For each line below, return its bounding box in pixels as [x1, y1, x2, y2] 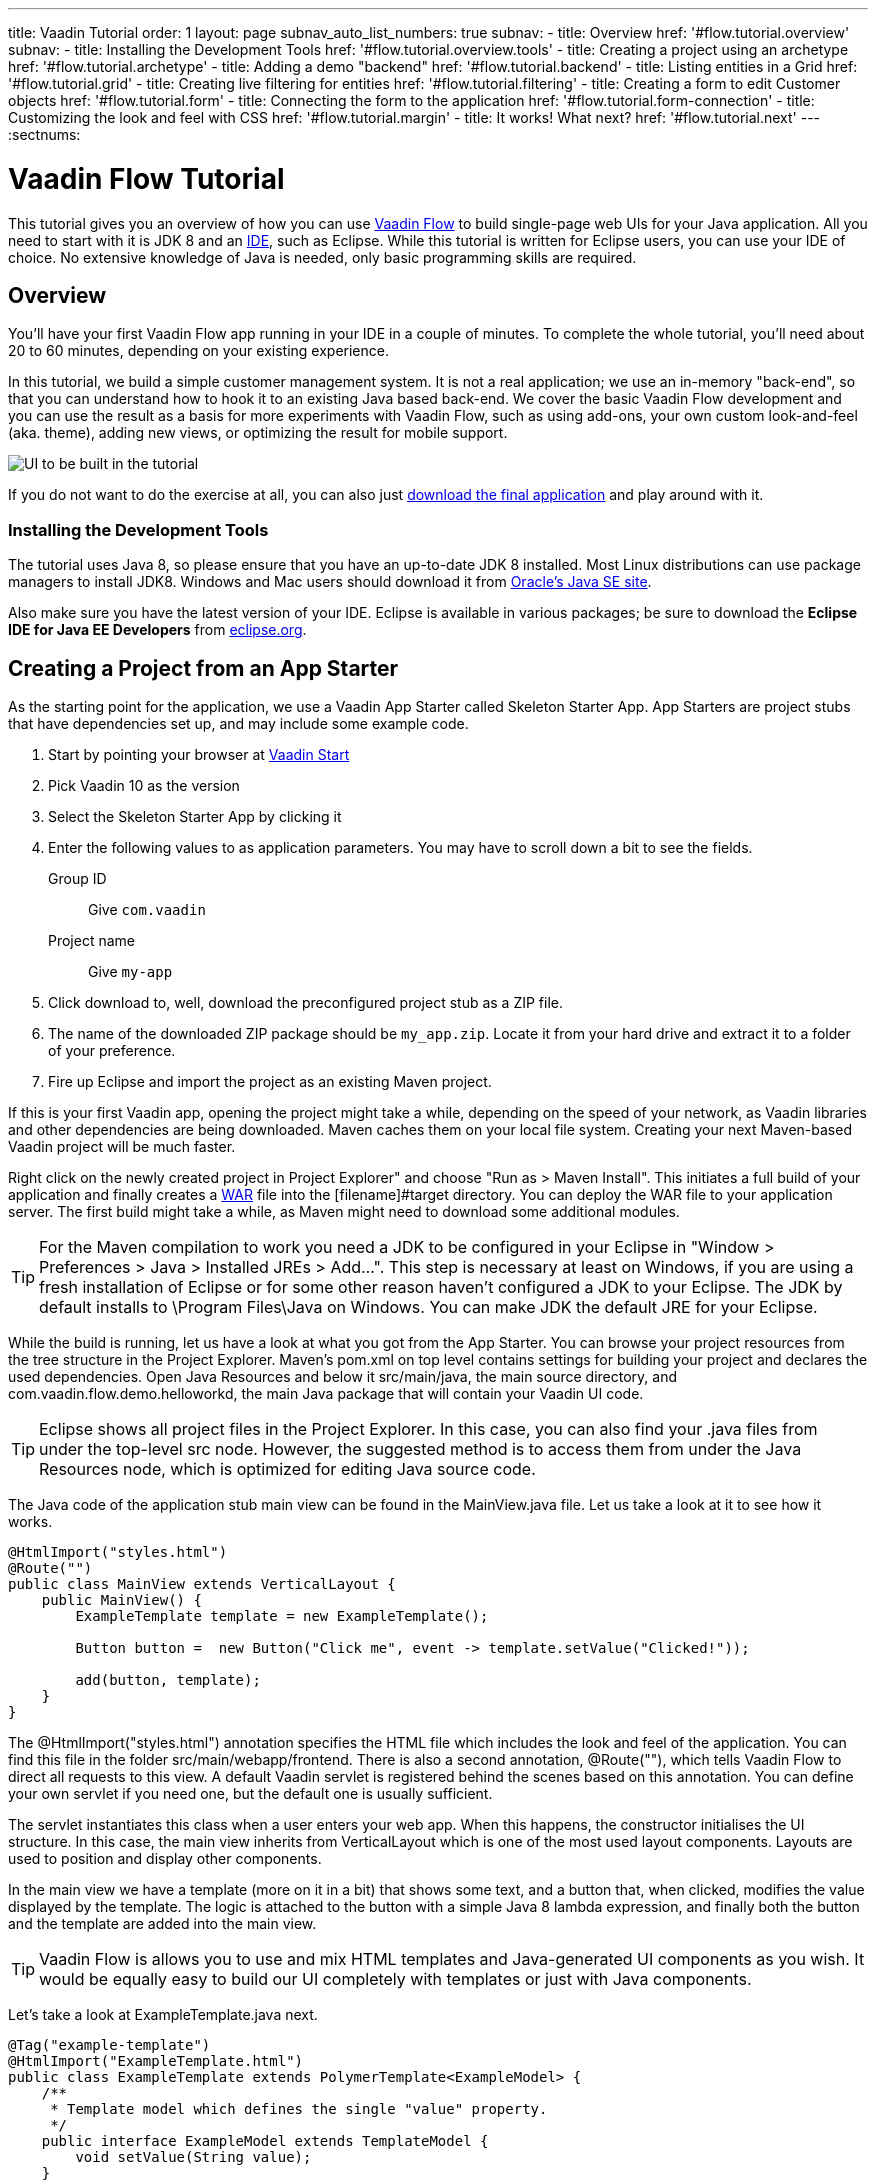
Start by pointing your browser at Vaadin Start [48, 745, 350, 763]
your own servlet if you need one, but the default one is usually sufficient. [8, 1784, 493, 1802]
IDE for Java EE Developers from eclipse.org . [8, 621, 307, 639]
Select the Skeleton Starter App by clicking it [48, 807, 342, 825]
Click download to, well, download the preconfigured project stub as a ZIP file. [48, 993, 564, 1011]
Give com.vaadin [88, 900, 206, 918]
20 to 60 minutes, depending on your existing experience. [8, 342, 389, 360]
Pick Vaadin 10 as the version [48, 776, 240, 794]
